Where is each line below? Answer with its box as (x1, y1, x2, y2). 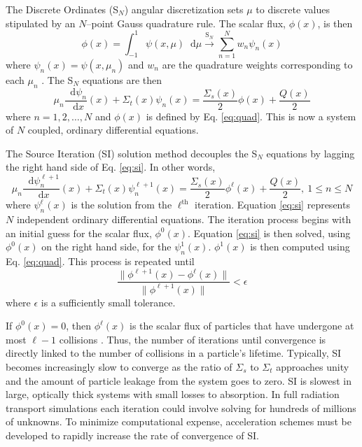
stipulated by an (6, 15, 76, 30)
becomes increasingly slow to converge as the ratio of (6, 360, 232, 374)
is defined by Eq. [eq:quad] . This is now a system (146, 108, 356, 123)
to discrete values (256, 2, 330, 16)
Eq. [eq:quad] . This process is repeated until (6, 254, 195, 269)
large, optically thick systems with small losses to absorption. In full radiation (6, 387, 340, 402)
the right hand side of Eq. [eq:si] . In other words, (6, 159, 216, 174)
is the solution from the (71, 197, 172, 212)
